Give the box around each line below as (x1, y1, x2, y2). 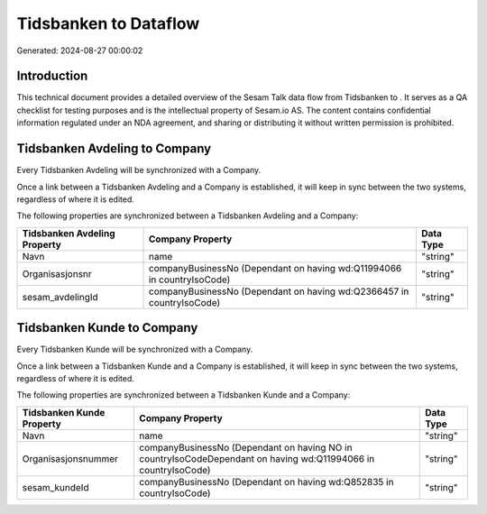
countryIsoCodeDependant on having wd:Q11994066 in (139, 452, 375, 464)
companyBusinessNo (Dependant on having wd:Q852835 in (139, 475, 394, 488)
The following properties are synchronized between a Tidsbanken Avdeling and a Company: (16, 210, 359, 221)
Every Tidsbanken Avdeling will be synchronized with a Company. (16, 165, 262, 176)
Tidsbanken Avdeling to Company (16, 141, 212, 157)
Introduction (16, 69, 88, 84)
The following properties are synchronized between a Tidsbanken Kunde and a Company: (16, 390, 351, 400)
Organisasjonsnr (22, 267, 92, 280)
